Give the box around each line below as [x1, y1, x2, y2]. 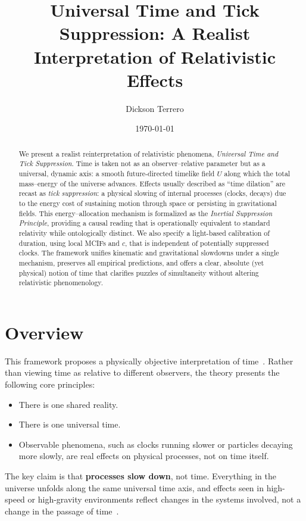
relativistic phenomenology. [18, 277, 103, 288]
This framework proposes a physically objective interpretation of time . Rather [5, 354, 293, 367]
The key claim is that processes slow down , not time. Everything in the [5, 469, 276, 482]
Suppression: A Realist [59, 21, 251, 45]
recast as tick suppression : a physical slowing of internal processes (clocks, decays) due [18, 188, 286, 198]
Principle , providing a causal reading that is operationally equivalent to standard [18, 218, 270, 228]
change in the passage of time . [5, 504, 119, 517]
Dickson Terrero [126, 102, 184, 114]
